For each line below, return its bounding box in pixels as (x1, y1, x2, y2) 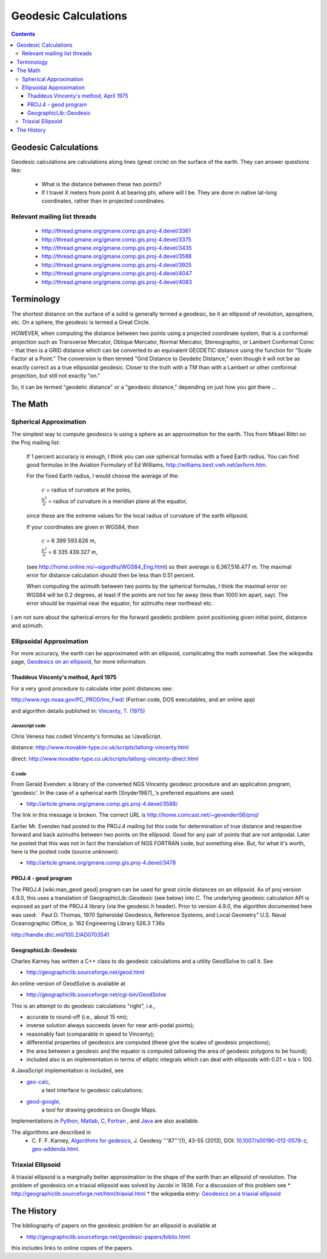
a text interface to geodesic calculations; (41, 1087, 144, 1094)
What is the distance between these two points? (41, 180, 162, 187)
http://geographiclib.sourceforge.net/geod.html (26, 968, 145, 976)
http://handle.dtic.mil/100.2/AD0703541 (11, 931, 110, 938)
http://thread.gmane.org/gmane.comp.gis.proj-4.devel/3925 (41, 261, 192, 268)
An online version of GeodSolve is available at (11, 980, 125, 987)
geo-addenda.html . (31, 1146, 80, 1153)
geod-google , (26, 1098, 61, 1105)
